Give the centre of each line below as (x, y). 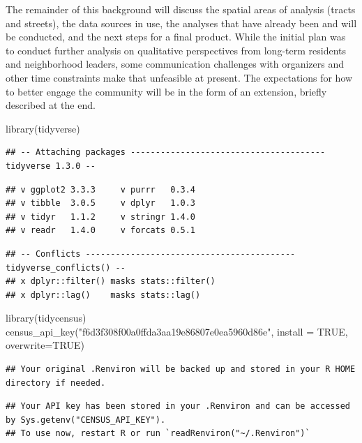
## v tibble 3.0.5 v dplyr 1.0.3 (101, 203)
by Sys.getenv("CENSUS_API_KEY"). (86, 420)
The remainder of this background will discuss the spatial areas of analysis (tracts (181, 9)
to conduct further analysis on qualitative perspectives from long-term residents (176, 50)
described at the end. (51, 105)
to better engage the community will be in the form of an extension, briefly (166, 91)
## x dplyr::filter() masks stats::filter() (111, 281)
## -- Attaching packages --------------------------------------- (166, 152)
